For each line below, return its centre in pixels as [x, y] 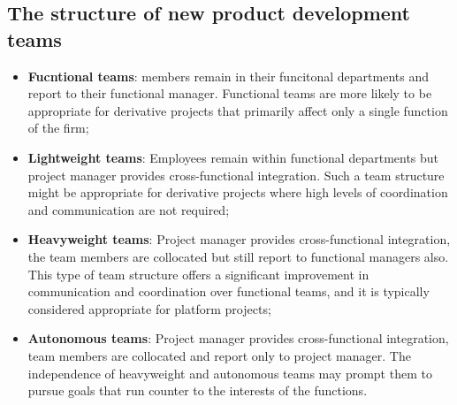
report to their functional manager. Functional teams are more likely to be [230, 93]
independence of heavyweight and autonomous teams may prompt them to [230, 373]
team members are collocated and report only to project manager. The [219, 355]
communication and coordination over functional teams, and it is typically [228, 291]
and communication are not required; [129, 209]
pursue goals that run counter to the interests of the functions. [198, 390]
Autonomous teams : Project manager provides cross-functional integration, [238, 338]
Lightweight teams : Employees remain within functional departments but [233, 157]
